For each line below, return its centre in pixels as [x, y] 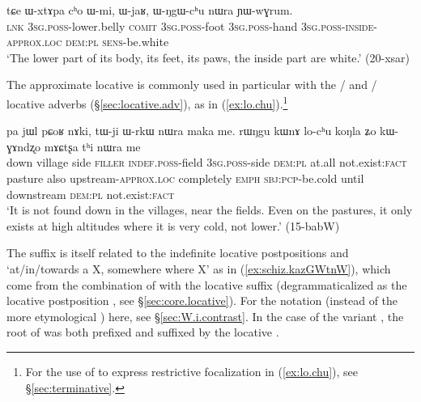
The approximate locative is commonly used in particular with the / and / [192, 85]
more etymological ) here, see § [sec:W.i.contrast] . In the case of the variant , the [205, 316]
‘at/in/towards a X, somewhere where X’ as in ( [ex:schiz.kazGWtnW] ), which [199, 268]
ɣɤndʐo [23, 146]
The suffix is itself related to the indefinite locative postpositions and [178, 253]
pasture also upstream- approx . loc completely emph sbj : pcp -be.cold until [185, 178]
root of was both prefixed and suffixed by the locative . [143, 332]
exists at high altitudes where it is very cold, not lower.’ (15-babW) [173, 225]
